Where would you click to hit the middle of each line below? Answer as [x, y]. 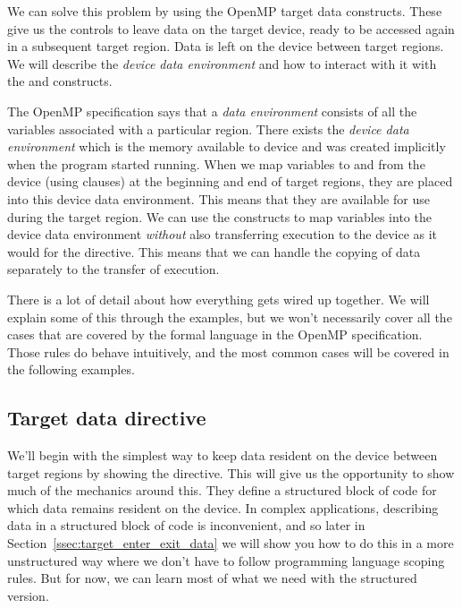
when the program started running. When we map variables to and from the [216, 163]
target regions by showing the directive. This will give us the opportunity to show [231, 472]
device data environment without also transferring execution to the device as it [223, 234]
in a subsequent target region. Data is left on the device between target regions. [226, 46]
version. [28, 595]
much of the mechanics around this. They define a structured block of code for [222, 490]
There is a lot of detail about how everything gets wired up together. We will [218, 299]
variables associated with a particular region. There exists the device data [208, 128]
